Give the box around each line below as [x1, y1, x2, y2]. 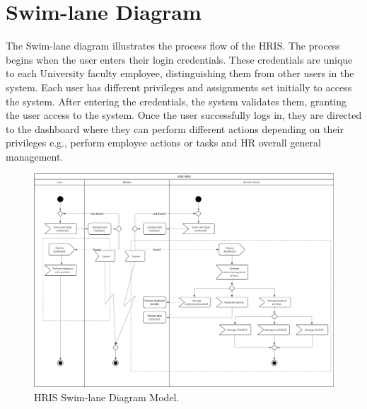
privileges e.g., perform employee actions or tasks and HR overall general [6, 135, 321, 150]
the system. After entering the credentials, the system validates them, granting [6, 93, 347, 108]
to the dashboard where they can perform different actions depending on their [6, 121, 344, 136]
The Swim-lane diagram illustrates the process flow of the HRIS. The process [6, 38, 340, 53]
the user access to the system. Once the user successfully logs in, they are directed [6, 108, 362, 122]
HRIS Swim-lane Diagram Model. [34, 389, 180, 404]
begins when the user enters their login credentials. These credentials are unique [6, 52, 353, 67]
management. [6, 149, 64, 163]
